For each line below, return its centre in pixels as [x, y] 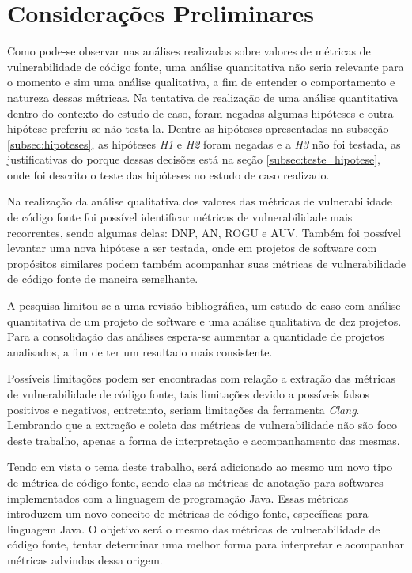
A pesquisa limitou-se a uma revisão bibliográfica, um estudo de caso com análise [204, 305]
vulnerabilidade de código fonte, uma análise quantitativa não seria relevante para [206, 66]
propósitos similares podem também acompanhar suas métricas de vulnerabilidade [206, 263]
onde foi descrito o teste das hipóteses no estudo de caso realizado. [168, 174]
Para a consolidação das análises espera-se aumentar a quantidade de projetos [196, 336]
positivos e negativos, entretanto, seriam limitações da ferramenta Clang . [183, 409]
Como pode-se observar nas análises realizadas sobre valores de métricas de [189, 51]
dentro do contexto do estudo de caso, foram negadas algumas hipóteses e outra [200, 113]
